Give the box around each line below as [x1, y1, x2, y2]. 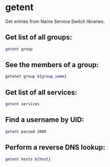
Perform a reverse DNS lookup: [5, 143, 105, 152]
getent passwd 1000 [5, 129, 47, 134]
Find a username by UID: [5, 116, 85, 124]
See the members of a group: [5, 60, 99, 70]
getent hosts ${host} [5, 156, 51, 161]
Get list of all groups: [5, 33, 72, 42]
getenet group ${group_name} [5, 74, 67, 79]
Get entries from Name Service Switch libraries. [5, 18, 105, 24]
